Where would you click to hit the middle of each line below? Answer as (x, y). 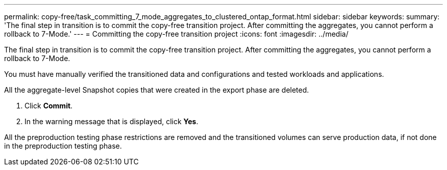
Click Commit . (49, 106)
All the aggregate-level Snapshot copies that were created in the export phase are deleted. (157, 90)
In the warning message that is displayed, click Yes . (111, 121)
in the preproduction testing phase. (63, 146)
